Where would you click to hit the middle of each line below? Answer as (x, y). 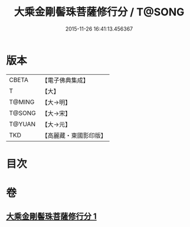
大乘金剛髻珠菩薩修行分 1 (52, 217)
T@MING (22, 102)
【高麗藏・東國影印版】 (74, 135)
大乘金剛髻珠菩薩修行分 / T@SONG (99, 12)
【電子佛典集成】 (65, 80)
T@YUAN (22, 124)
